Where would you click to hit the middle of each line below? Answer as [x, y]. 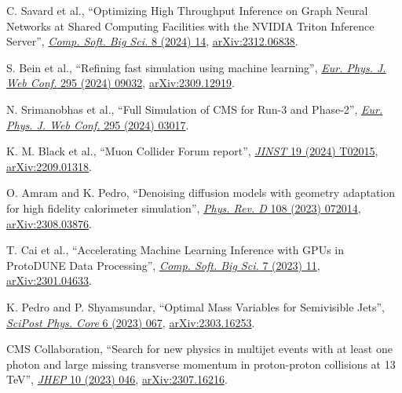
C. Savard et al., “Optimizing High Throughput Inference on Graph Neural [187, 10]
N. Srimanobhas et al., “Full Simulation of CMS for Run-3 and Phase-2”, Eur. [195, 109]
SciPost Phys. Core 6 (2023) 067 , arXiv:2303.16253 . [131, 322]
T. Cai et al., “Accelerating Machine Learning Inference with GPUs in [175, 250]
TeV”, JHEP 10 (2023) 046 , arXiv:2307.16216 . [117, 379]
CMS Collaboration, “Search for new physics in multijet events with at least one [199, 349]
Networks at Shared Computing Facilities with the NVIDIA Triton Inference [190, 25]
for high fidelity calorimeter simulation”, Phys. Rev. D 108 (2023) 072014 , [184, 207]
